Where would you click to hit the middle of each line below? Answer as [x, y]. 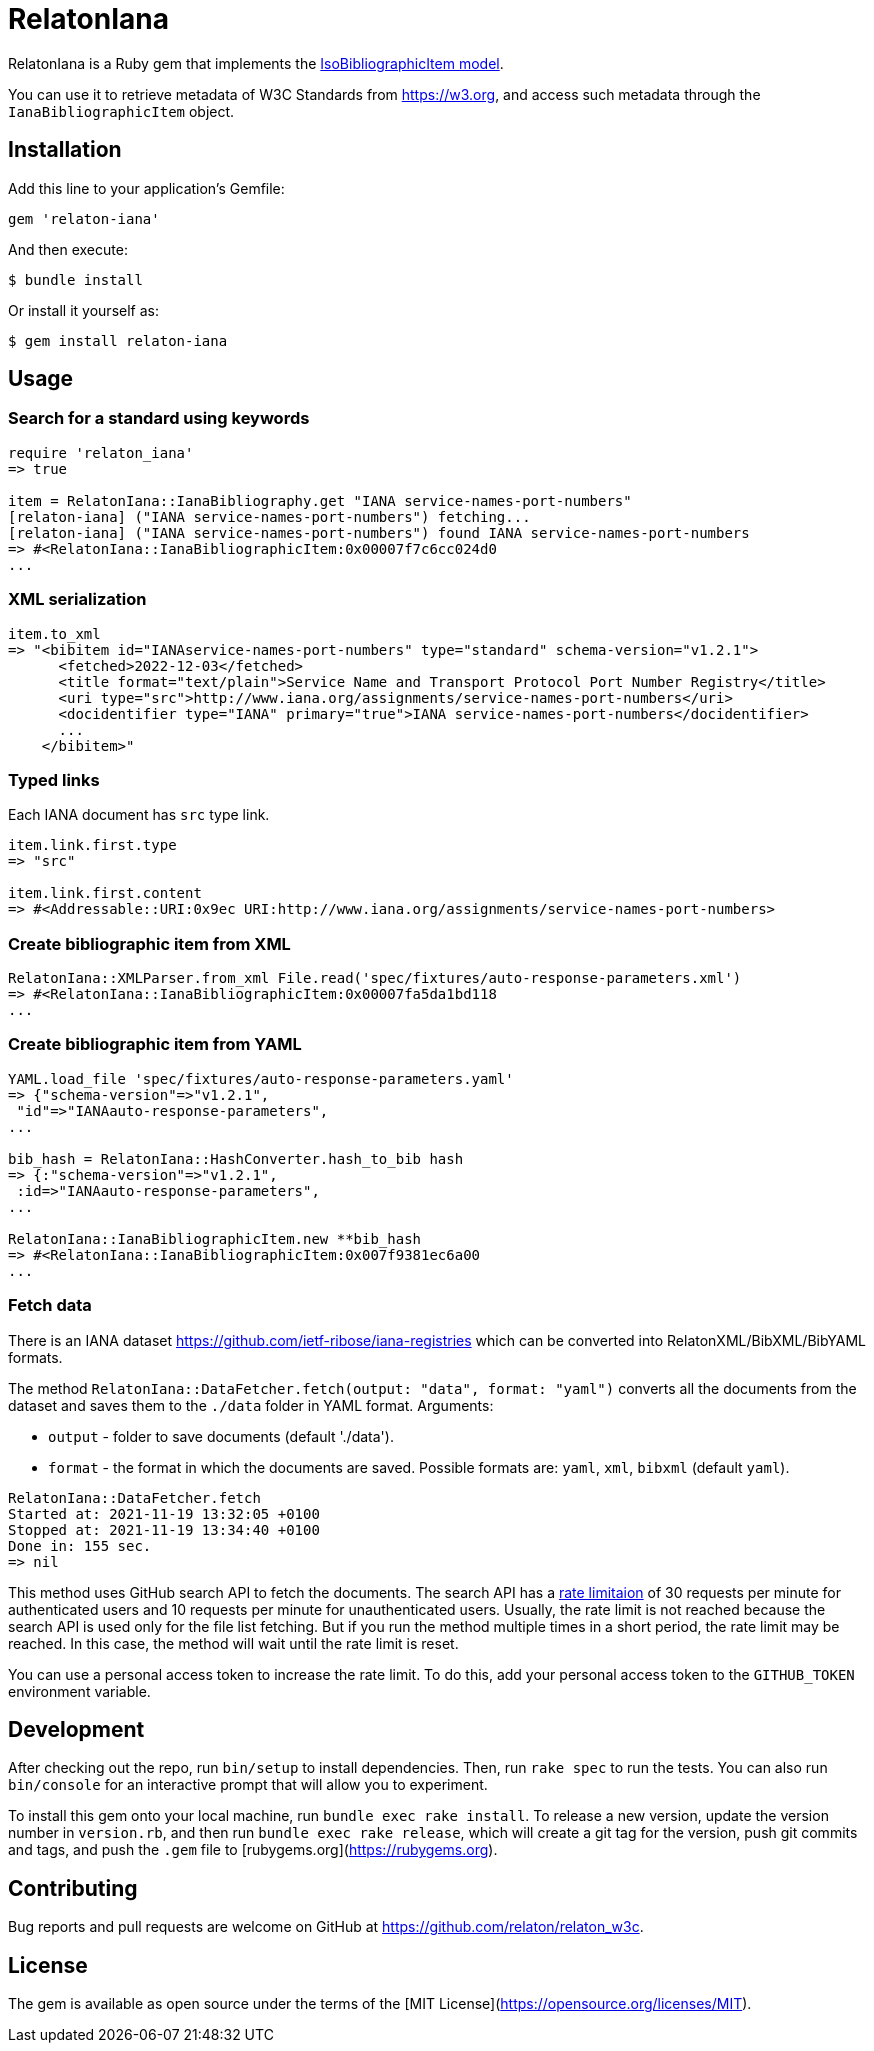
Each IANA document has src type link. [139, 815]
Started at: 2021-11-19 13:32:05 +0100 [164, 1513]
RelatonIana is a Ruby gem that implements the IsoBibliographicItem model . [256, 63]
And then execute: [68, 249]
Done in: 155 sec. [80, 1545]
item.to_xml [54, 633]
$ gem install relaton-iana [118, 340]
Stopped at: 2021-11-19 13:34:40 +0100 [164, 1529]
